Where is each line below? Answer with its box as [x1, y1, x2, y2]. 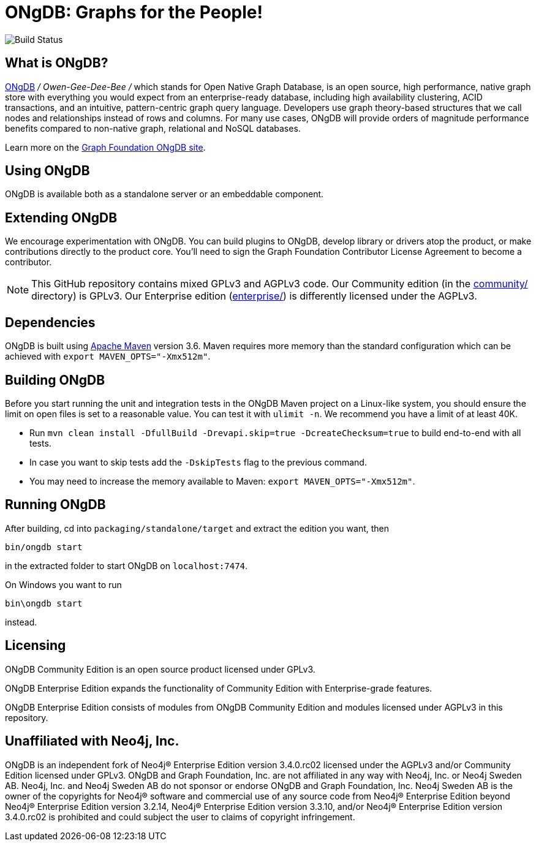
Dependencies [5, 314, 96, 330]
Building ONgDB [5, 372, 105, 388]
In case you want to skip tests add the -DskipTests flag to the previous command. [29, 456, 367, 467]
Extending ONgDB [5, 210, 118, 225]
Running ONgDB [5, 497, 106, 513]
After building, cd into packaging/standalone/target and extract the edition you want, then [5, 523, 389, 534]
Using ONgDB [5, 163, 90, 179]
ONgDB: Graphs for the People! [5, 2, 263, 23]
